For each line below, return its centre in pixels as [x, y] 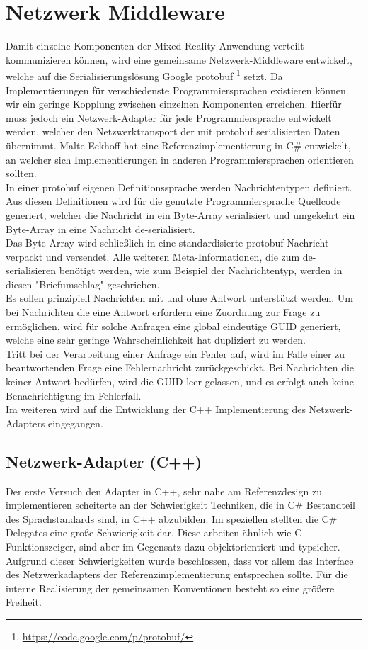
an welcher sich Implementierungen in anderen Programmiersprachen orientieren [180, 159]
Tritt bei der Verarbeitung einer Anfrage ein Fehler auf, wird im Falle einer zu [176, 353]
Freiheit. [24, 602]
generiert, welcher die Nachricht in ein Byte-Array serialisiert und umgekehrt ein [180, 214]
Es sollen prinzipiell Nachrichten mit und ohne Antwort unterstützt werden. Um [180, 298]
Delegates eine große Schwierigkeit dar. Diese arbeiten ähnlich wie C [154, 532]
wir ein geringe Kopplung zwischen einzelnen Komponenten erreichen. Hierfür [174, 104]
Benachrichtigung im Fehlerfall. [74, 395]
